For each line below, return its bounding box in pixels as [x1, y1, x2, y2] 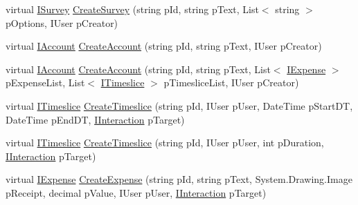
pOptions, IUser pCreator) [6, 15, 118, 30]
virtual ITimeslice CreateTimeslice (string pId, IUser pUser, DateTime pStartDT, [6, 98, 353, 113]
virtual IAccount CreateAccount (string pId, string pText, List [6, 61, 271, 76]
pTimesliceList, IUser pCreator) [163, 75, 299, 90]
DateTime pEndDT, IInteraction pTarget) [6, 112, 185, 126]
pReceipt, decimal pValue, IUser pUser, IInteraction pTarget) [6, 185, 267, 199]
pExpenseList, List [6, 75, 85, 90]
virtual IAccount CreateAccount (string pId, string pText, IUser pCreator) [6, 39, 322, 53]
